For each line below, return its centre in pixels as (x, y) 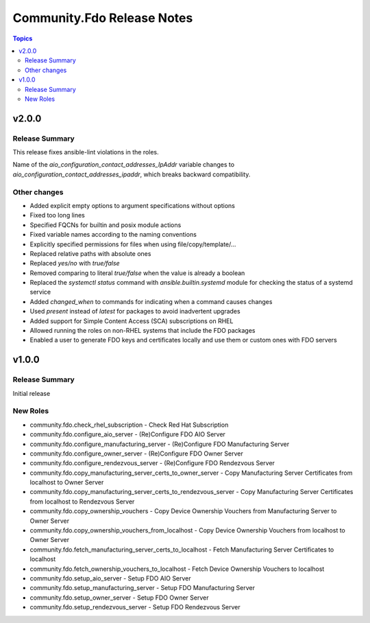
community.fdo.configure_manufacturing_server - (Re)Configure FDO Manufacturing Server (160, 444)
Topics (23, 38)
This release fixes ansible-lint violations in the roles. (86, 152)
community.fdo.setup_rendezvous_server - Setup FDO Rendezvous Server (135, 607)
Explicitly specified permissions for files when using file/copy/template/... (133, 244)
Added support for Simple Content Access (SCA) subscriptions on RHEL (132, 321)
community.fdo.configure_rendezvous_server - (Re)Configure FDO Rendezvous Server (152, 463)
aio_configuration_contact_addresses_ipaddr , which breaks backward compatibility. (132, 174)
